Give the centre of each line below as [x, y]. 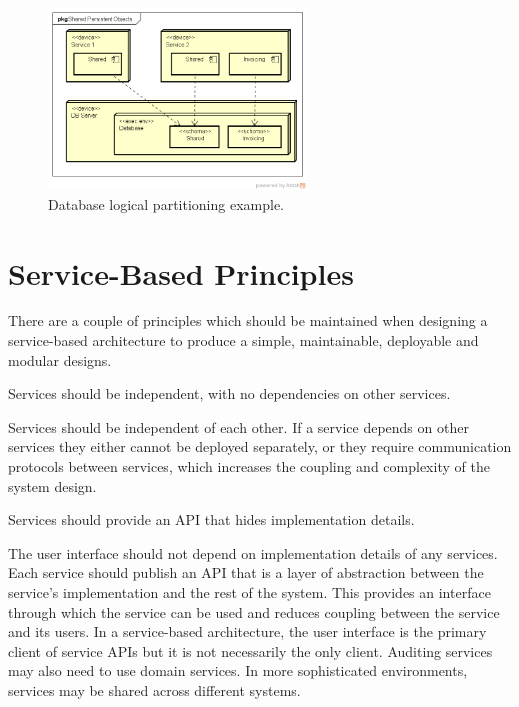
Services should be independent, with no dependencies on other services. [229, 393]
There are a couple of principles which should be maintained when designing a [248, 320]
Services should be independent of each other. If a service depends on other [238, 426]
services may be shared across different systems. [154, 689]
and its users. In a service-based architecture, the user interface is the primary [247, 631]
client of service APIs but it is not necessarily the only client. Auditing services [250, 650]
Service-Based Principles [181, 272]
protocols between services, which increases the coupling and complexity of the [249, 466]
